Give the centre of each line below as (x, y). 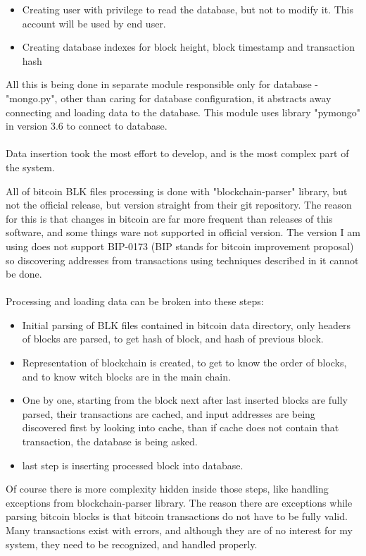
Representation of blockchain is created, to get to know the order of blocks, (184, 363)
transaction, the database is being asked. (110, 441)
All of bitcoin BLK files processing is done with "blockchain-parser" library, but (177, 191)
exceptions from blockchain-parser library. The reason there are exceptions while (179, 502)
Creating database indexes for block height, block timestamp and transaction (188, 47)
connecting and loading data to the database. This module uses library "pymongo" (183, 112)
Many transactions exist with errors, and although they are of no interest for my (179, 530)
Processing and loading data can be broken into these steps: (135, 301)
